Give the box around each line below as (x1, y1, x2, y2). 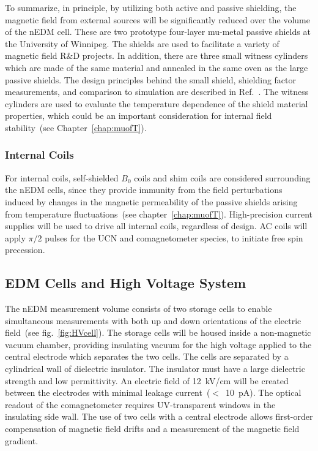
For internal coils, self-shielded (5, 171, 119, 184)
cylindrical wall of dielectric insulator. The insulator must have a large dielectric (5, 362, 305, 375)
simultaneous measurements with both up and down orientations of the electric (5, 314, 301, 327)
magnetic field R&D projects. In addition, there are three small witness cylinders (5, 49, 308, 62)
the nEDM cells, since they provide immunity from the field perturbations (5, 183, 283, 196)
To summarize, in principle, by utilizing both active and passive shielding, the (5, 1, 297, 13)
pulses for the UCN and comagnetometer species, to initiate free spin (45, 231, 303, 244)
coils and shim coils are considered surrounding (134, 171, 311, 184)
